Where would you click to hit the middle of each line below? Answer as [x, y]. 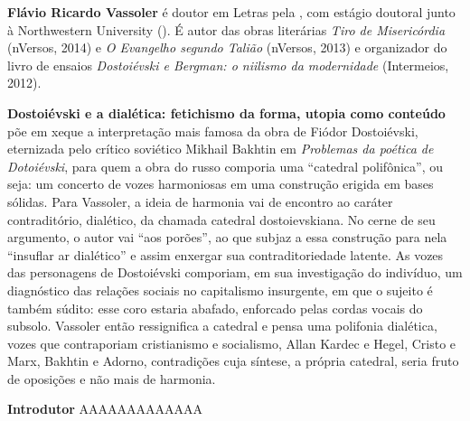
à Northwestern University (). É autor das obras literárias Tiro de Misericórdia [226, 29]
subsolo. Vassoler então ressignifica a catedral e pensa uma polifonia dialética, [222, 326]
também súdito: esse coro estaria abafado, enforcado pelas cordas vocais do [215, 308]
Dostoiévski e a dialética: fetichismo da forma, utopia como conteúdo [226, 112]
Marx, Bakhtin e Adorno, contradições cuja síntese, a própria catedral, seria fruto [233, 361]
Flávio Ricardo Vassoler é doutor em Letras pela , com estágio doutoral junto [231, 12]
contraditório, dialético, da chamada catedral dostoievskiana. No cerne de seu [221, 219]
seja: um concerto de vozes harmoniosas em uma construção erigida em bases [221, 184]
